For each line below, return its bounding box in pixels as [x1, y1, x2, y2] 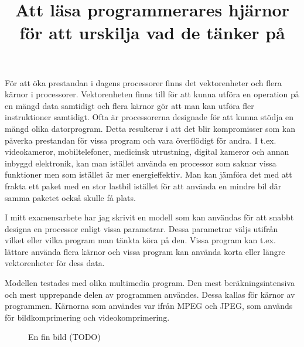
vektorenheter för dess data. [5, 257, 105, 269]
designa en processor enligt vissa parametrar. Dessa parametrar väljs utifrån [5, 222, 278, 234]
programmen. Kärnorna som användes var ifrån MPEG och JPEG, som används [5, 300, 293, 312]
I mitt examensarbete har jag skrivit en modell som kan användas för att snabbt [5, 211, 294, 223]
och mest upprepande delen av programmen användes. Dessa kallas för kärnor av [5, 288, 295, 300]
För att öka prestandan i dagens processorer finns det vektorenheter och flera [5, 76, 282, 89]
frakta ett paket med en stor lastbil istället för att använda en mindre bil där [5, 179, 282, 192]
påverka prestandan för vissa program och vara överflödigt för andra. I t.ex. [5, 134, 276, 146]
